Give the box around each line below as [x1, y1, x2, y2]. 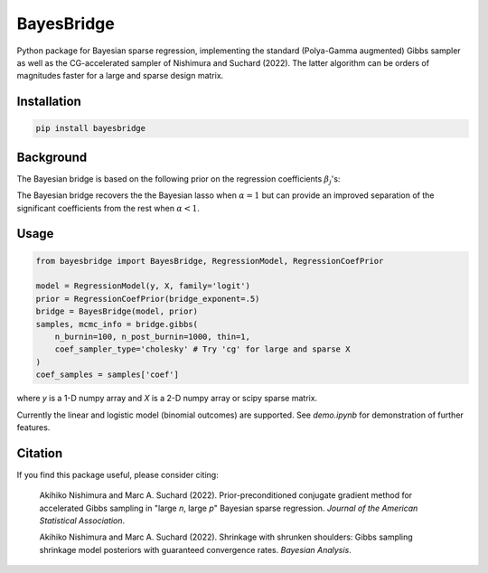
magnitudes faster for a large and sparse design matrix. [16, 70, 224, 81]
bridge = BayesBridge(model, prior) [35, 306, 199, 316]
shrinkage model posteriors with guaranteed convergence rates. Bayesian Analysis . [39, 544, 352, 555]
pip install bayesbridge [35, 123, 146, 134]
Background [16, 149, 88, 164]
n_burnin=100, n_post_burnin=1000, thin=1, [54, 331, 250, 342]
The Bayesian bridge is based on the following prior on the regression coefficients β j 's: [16, 173, 341, 186]
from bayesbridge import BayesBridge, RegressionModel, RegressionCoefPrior [35, 256, 384, 266]
